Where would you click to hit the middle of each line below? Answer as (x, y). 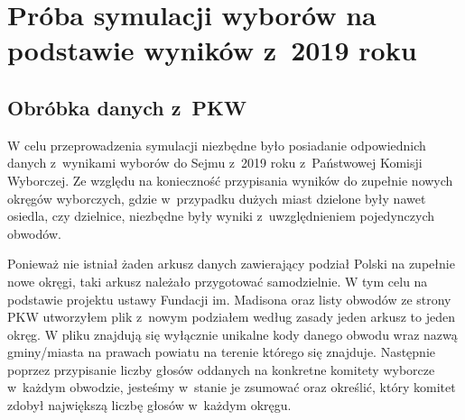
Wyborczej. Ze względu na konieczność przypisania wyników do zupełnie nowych (230, 180)
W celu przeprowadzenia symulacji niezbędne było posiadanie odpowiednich (217, 145)
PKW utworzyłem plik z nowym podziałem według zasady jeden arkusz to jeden (231, 317)
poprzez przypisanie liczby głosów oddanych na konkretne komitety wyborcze (221, 369)
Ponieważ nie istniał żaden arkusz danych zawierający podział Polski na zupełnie (231, 264)
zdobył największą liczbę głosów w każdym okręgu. (149, 405)
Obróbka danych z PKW (127, 107)
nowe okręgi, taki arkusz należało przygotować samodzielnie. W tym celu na (218, 281)
